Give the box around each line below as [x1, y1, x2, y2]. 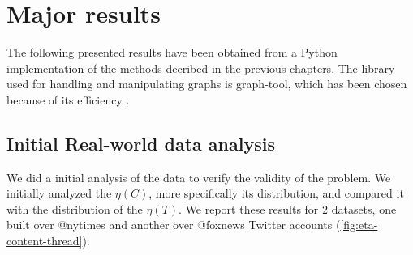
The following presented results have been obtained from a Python [6, 44, 338, 61]
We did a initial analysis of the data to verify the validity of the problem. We [6, 168, 391, 185]
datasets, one [331, 200, 397, 217]
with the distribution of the [6, 200, 143, 217]
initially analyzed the [6, 185, 112, 202]
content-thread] [6, 232, 83, 249]
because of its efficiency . [6, 91, 130, 108]
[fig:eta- [340, 216, 378, 233]
